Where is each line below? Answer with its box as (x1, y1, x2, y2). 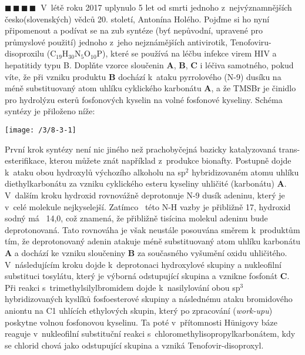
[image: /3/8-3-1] (5, 125, 76, 134)
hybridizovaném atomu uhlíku (192, 165, 299, 178)
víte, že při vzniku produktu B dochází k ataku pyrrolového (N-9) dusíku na (5, 70, 281, 82)
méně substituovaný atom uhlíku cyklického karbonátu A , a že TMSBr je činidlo (5, 82, 296, 94)
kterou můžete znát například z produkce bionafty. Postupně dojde (49, 154, 291, 167)
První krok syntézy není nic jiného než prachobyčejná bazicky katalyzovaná (5, 142, 276, 155)
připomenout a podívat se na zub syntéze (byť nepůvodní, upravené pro (5, 24, 263, 37)
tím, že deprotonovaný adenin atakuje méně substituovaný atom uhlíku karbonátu (5, 235, 301, 247)
